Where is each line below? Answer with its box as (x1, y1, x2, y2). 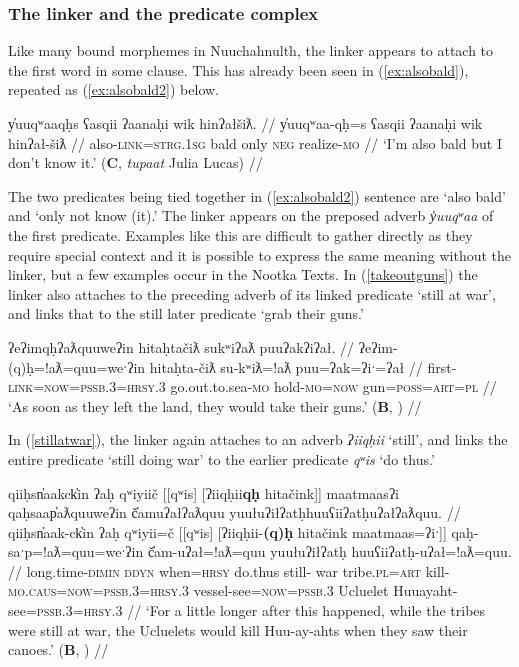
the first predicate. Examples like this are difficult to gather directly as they (8, 224, 473, 245)
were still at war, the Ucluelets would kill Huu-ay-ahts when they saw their (8, 619, 468, 640)
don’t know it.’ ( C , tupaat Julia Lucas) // (8, 152, 263, 173)
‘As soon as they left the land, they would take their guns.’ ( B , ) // (8, 395, 422, 416)
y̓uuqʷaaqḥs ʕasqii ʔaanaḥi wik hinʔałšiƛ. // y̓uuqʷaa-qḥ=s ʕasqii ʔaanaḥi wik (8, 113, 483, 133)
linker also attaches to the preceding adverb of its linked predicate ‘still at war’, (8, 283, 496, 304)
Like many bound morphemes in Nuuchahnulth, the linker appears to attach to (8, 40, 494, 61)
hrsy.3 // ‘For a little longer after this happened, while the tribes (83, 600, 486, 621)
